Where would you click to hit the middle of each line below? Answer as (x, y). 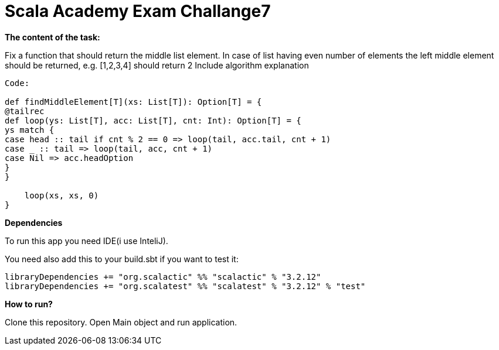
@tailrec (25, 111)
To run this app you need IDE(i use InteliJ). (86, 241)
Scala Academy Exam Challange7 (138, 11)
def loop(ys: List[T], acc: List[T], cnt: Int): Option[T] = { (153, 120)
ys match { (30, 130)
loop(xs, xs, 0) (62, 195)
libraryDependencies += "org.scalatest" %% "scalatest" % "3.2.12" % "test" (185, 286)
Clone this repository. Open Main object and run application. (121, 322)
